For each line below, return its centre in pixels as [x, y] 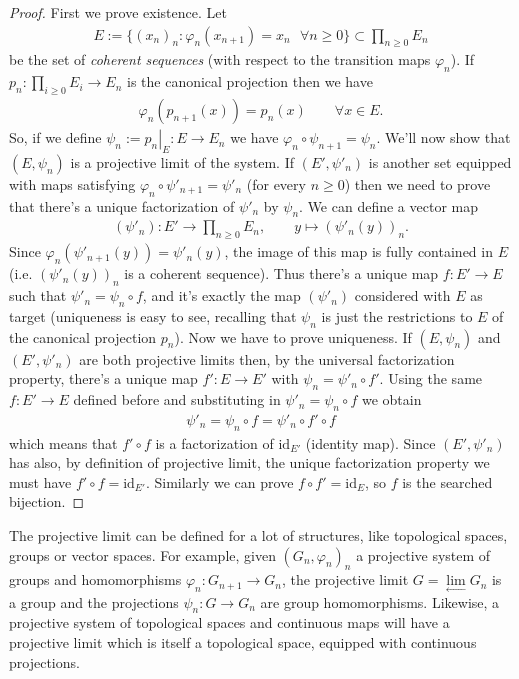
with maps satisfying [72, 183]
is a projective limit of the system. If [182, 161]
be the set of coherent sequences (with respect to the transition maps [220, 59]
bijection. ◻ [47, 501]
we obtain [391, 399]
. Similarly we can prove [219, 481]
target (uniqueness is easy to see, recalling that [153, 315]
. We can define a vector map [388, 205]
